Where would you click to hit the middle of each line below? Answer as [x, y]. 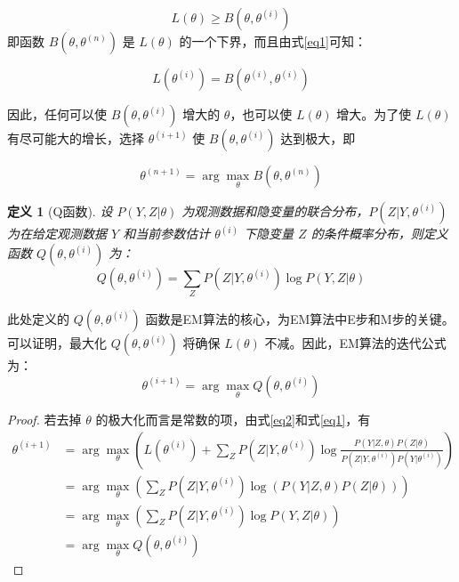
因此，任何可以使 [57, 114]
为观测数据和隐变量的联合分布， [275, 211]
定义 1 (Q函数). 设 [60, 211]
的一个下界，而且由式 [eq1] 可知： [273, 41]
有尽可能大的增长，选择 [76, 138]
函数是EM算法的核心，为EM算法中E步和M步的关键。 [300, 319]
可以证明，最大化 [57, 343]
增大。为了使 [374, 114]
